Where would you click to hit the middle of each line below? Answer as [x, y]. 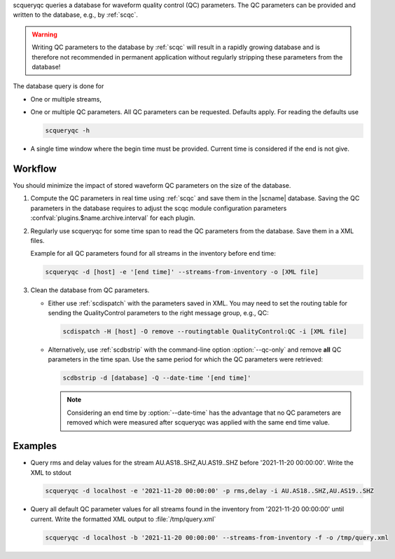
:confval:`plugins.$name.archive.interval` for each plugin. [113, 218]
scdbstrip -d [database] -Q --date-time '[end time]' [157, 378]
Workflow [35, 168]
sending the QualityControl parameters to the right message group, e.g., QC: [158, 313]
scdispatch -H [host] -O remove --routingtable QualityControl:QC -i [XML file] [205, 332]
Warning [44, 34]
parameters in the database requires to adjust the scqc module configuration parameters [159, 208]
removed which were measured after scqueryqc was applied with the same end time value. [198, 422]
